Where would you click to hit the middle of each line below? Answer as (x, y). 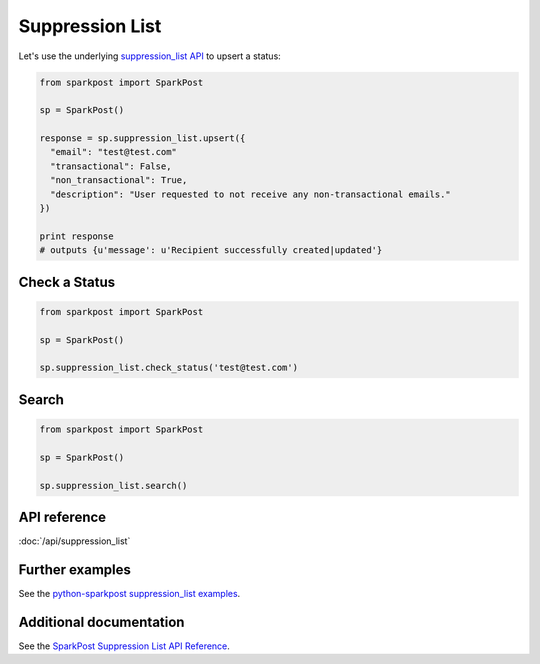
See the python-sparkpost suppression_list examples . (129, 593)
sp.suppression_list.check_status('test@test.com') (169, 368)
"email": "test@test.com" (113, 152)
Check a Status (67, 281)
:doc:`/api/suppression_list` (74, 541)
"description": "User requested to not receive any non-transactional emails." (251, 194)
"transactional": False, (111, 166)
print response (76, 236)
